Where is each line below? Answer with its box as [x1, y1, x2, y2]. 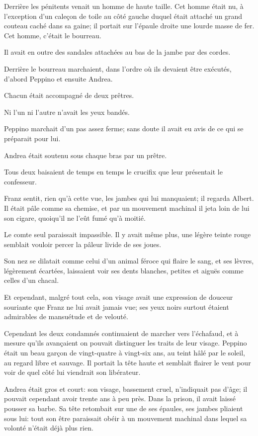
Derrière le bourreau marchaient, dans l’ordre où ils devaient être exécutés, [4, 63, 232, 74]
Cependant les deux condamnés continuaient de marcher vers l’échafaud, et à [4, 328, 239, 338]
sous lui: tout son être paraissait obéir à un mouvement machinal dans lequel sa [4, 413, 247, 423]
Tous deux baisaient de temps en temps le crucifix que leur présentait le [4, 167, 223, 177]
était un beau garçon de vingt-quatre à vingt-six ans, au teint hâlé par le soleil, [4, 348, 245, 358]
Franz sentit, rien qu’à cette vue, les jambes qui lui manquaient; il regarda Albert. [4, 193, 254, 203]
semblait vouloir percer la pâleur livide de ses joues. [4, 239, 162, 249]
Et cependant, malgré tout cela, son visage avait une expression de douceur [4, 292, 233, 302]
